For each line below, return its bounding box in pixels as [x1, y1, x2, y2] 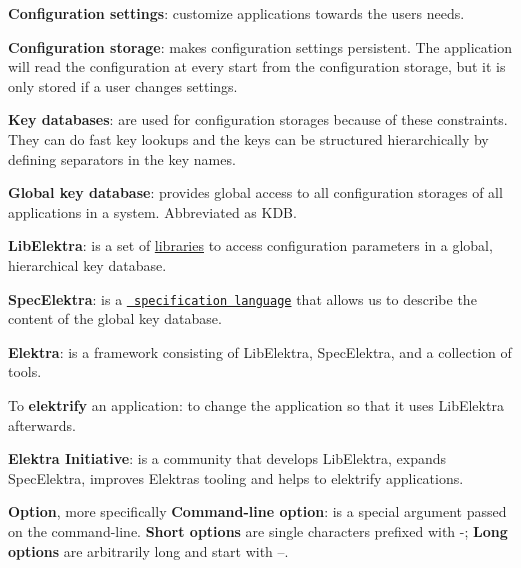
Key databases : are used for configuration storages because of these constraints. [8, 109, 508, 130]
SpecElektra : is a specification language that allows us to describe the [8, 288, 477, 309]
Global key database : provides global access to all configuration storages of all [8, 182, 503, 203]
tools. [8, 361, 42, 382]
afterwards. [8, 414, 76, 435]
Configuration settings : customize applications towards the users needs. [8, 3, 465, 23]
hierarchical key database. [8, 254, 167, 275]
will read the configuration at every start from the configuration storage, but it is [8, 56, 506, 77]
